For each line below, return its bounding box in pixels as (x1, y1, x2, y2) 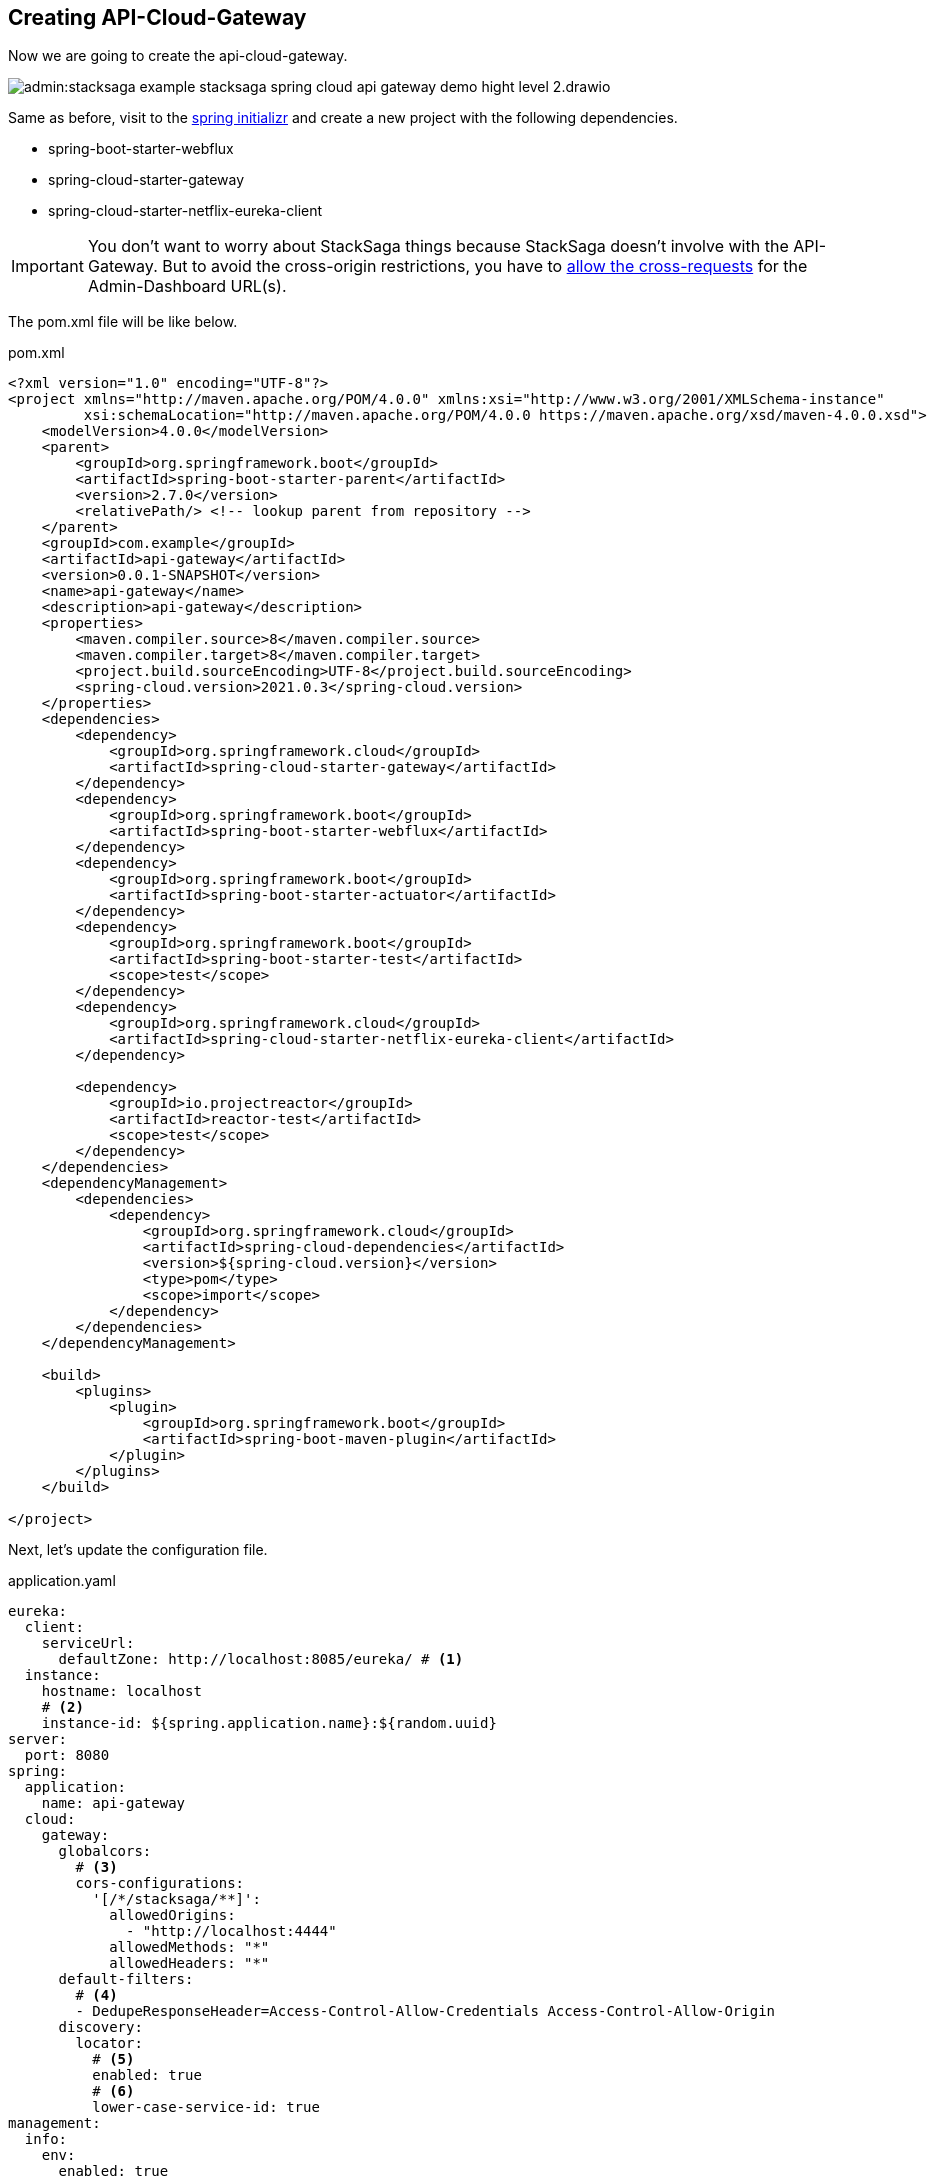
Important (11, 256, 84, 277)
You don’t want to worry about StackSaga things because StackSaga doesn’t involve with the (87, 236, 789, 257)
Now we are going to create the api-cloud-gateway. (8, 47, 348, 65)
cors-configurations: (75, 1875, 245, 1892)
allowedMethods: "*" (109, 1939, 270, 1956)
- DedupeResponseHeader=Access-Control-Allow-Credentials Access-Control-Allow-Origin (75, 2003, 776, 2020)
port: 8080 (24, 1747, 110, 1764)
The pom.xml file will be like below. (8, 313, 238, 331)
